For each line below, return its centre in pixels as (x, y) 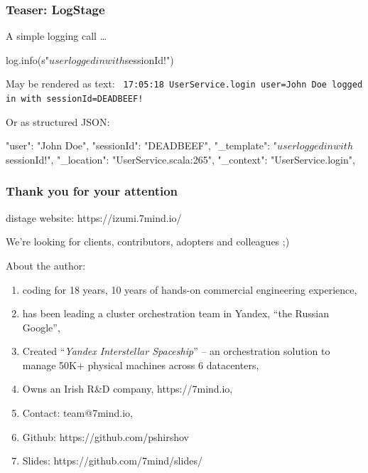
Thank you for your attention (92, 191)
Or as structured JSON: (58, 121)
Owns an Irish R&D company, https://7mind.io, (128, 389)
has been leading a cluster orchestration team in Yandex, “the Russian (175, 313)
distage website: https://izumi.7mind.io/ (94, 217)
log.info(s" (27, 59)
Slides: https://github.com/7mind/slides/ (112, 461)
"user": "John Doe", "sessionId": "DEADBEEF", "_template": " (142, 145)
